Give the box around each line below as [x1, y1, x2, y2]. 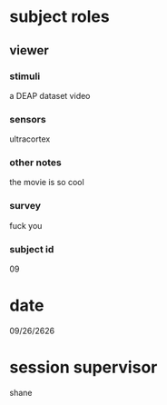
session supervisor [9, 357, 158, 378]
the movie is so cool [9, 177, 84, 188]
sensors [9, 113, 47, 125]
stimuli [9, 70, 41, 83]
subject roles [9, 6, 111, 27]
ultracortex [9, 133, 51, 144]
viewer [9, 43, 50, 58]
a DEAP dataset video [9, 90, 91, 101]
